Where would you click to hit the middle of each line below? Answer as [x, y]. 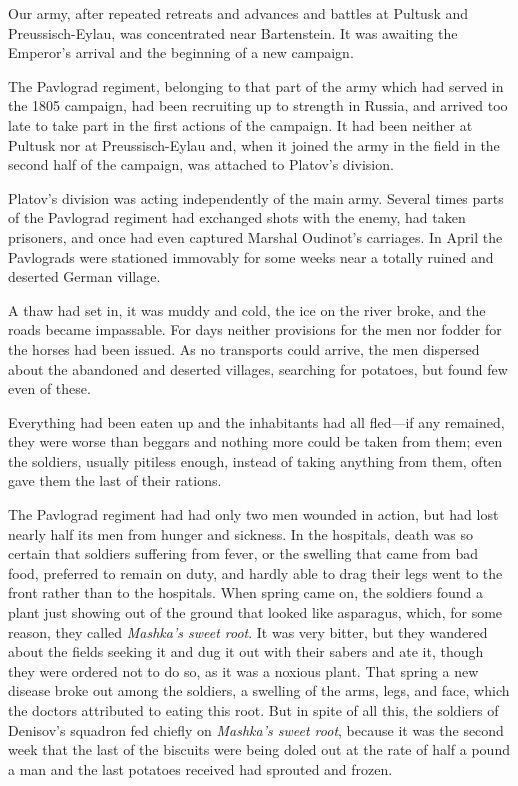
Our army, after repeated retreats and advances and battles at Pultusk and [238, 13]
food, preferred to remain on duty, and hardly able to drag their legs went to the [255, 572]
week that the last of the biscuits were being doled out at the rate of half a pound [259, 749]
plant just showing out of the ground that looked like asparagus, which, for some [255, 612]
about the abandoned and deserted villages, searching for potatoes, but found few [258, 368]
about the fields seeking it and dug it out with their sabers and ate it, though [246, 651]
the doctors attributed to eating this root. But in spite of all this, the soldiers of [253, 710]
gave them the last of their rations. [115, 480]
